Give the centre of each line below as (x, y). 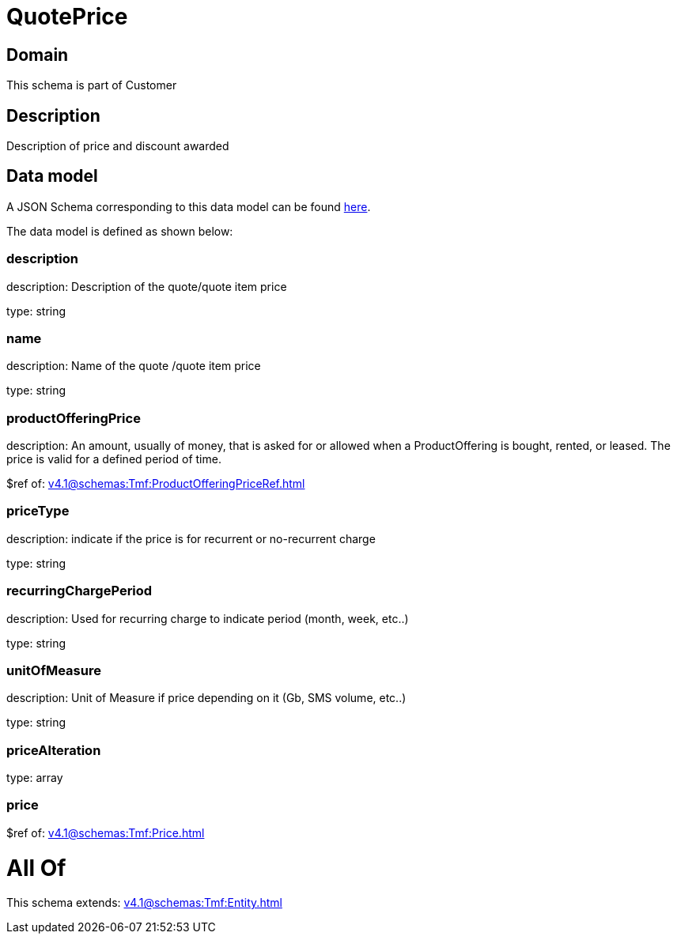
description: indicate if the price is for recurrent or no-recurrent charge (191, 538)
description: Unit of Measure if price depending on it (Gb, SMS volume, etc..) (206, 698)
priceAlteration (54, 750)
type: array (35, 778)
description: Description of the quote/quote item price (147, 286)
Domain (38, 55)
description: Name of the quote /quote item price (134, 366)
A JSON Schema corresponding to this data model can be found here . (189, 206)
